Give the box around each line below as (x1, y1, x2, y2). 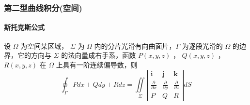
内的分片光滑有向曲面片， (94, 40, 176, 51)
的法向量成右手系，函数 (61, 50, 136, 60)
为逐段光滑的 (182, 40, 223, 51)
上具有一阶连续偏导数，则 (56, 59, 138, 69)
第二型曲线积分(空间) (4, 1, 82, 13)
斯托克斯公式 (4, 22, 45, 32)
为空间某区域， (20, 40, 68, 51)
